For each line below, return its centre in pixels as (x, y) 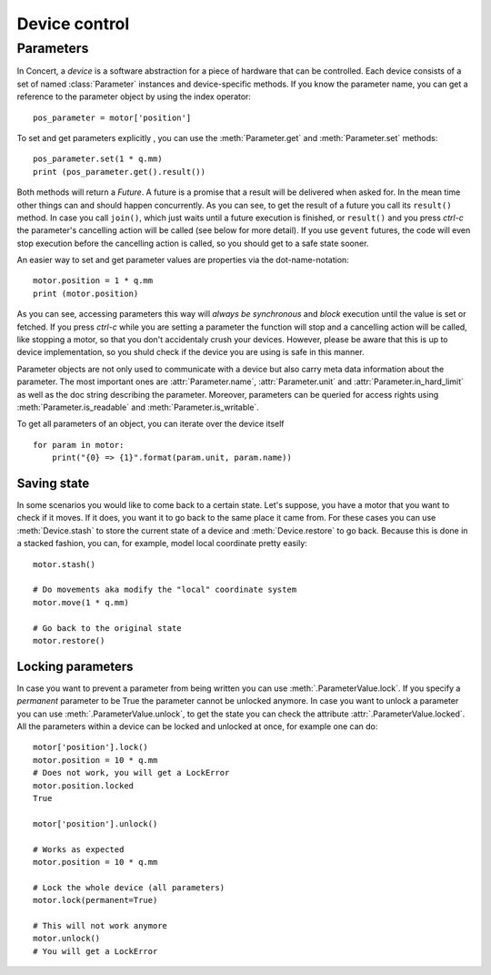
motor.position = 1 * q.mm (93, 281)
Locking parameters (75, 666)
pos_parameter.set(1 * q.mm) (98, 159)
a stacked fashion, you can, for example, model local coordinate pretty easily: (162, 543)
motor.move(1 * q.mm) (81, 602)
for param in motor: (79, 445)
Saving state (53, 483)
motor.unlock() (67, 939)
